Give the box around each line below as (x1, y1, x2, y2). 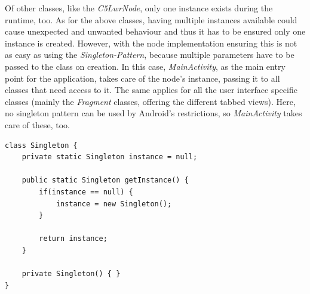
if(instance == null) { (39, 187, 133, 196)
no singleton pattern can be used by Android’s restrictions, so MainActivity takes (5, 107, 302, 119)
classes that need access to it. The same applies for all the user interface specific (5, 83, 297, 96)
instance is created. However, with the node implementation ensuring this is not (5, 36, 297, 49)
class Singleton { (5, 141, 78, 150)
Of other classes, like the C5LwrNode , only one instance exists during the (5, 2, 273, 14)
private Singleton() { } (22, 270, 121, 278)
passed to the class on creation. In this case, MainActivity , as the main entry (5, 60, 286, 72)
